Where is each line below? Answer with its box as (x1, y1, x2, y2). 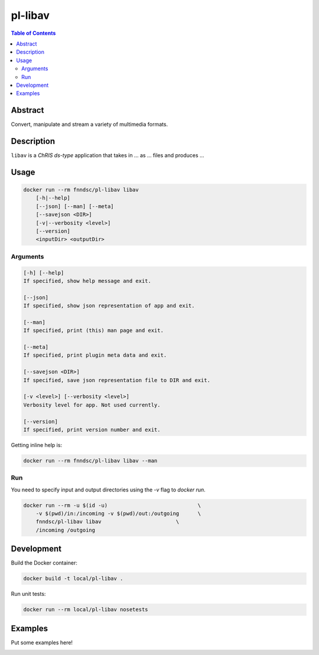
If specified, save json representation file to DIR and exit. (23, 377, 211, 383)
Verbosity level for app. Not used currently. (23, 402, 161, 408)
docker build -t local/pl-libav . (23, 575, 123, 582)
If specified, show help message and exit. (23, 278, 152, 284)
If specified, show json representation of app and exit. (23, 302, 195, 309)
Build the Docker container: (11, 559, 78, 566)
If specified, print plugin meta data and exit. (23, 352, 167, 359)
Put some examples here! (11, 638, 73, 646)
